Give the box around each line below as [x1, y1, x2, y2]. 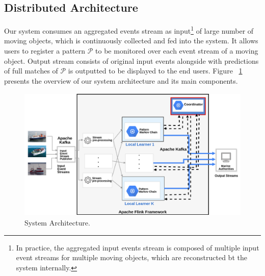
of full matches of [4, 65, 58, 76]
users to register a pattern [4, 45, 86, 56]
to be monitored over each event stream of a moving [95, 45, 258, 56]
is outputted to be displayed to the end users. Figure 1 [68, 65, 243, 76]
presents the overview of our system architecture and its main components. [4, 75, 238, 86]
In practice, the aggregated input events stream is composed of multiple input [16, 242, 259, 253]
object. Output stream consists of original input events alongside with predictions [4, 55, 259, 66]
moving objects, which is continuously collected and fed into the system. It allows [4, 35, 258, 46]
